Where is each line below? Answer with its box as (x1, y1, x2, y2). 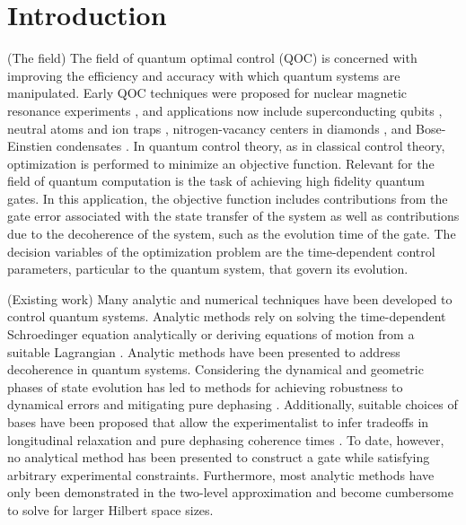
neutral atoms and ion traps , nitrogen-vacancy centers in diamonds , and (7, 118, 412, 137)
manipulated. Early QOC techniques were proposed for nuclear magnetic (7, 83, 408, 102)
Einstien (7, 136, 53, 155)
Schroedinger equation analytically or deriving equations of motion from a (7, 325, 415, 344)
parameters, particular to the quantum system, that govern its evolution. (7, 259, 409, 278)
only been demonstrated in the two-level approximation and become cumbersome (7, 483, 453, 502)
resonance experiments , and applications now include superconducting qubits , (7, 101, 443, 119)
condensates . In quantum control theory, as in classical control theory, (56, 136, 445, 155)
